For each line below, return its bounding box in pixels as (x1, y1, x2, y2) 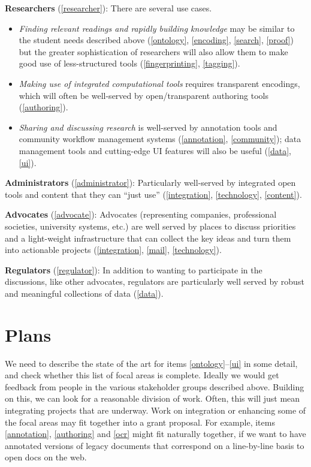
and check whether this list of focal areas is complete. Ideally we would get (5, 369, 279, 381)
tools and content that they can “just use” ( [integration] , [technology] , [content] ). (5, 188, 302, 200)
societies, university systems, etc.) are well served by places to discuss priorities (5, 219, 296, 232)
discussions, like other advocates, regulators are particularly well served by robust (5, 275, 304, 288)
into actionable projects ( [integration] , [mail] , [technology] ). (5, 243, 222, 256)
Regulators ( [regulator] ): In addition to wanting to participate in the (5, 263, 262, 276)
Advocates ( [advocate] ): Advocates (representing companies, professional (5, 208, 277, 221)
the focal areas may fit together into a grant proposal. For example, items (5, 415, 275, 428)
